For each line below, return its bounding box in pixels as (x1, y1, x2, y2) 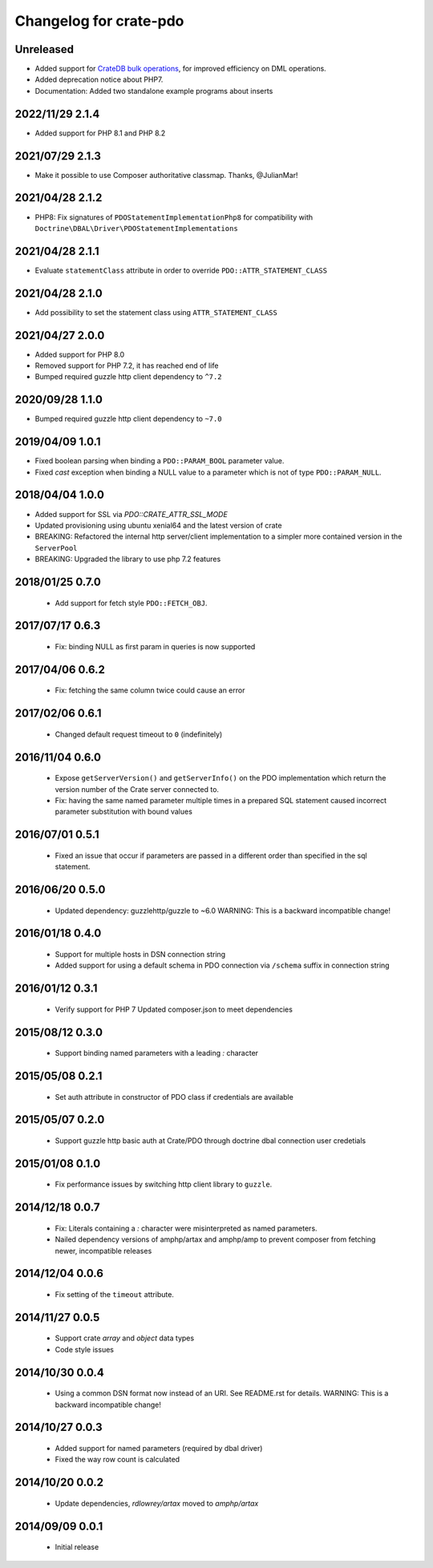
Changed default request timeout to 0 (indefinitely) (55, 729, 223, 739)
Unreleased (14, 42, 75, 56)
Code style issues (55, 1344, 114, 1354)
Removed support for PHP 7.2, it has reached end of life (34, 361, 219, 370)
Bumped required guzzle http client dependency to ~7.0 (34, 414, 222, 424)
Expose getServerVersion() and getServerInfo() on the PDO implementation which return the (55, 774, 386, 783)
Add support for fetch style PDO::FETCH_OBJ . (55, 598, 208, 608)
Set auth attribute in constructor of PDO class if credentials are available (55, 1092, 294, 1101)
